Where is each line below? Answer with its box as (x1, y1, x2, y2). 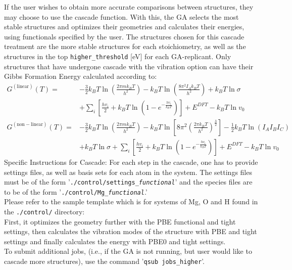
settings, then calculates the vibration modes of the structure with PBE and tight (4, 226, 257, 237)
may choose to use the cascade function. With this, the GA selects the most (4, 11, 239, 22)
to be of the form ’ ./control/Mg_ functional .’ (4, 186, 148, 197)
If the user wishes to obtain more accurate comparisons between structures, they (4, 2, 254, 12)
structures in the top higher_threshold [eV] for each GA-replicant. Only (4, 51, 231, 61)
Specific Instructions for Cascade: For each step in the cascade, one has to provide (4, 156, 258, 167)
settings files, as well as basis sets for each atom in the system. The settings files (4, 166, 252, 177)
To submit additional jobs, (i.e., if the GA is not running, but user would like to (4, 246, 252, 256)
